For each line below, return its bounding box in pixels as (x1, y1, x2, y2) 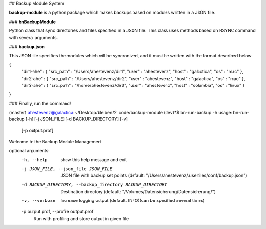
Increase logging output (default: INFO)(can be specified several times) (60, 197, 205, 203)
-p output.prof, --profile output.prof (21, 209, 94, 215)
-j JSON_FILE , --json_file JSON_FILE (21, 166, 113, 172)
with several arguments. (9, 34, 58, 40)
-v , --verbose (21, 198, 56, 203)
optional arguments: (9, 147, 50, 153)
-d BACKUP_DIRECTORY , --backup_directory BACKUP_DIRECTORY (21, 182, 167, 188)
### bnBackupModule (9, 19, 56, 25)
